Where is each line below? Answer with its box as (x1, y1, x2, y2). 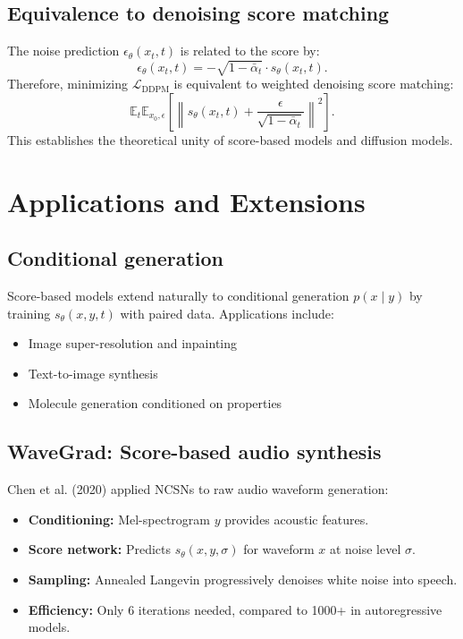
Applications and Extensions (7, 183, 366, 219)
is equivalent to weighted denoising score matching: (173, 74, 454, 93)
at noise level (329, 540, 401, 558)
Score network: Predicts (28, 540, 172, 558)
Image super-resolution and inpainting (28, 334, 238, 353)
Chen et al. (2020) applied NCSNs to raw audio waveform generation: (7, 480, 389, 498)
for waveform (243, 540, 315, 558)
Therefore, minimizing (7, 74, 129, 93)
